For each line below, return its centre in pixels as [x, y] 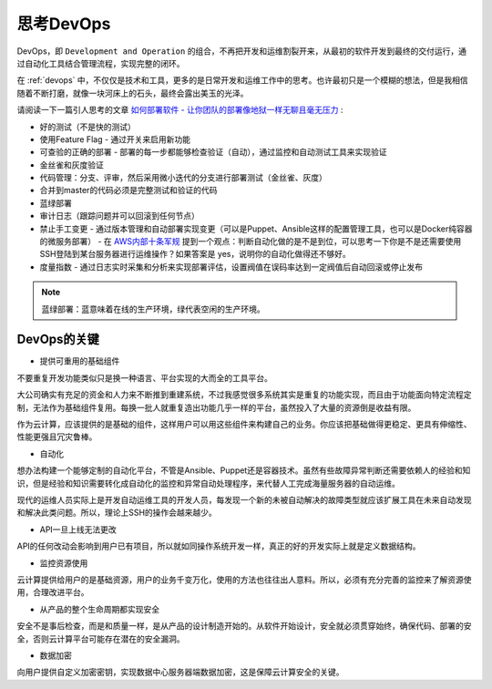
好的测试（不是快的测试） [87, 127]
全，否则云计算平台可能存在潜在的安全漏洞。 [101, 639]
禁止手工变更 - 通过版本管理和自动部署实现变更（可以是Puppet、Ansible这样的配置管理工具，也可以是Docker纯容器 [256, 229]
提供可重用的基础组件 [80, 361]
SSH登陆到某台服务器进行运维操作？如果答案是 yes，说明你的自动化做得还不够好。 [195, 254]
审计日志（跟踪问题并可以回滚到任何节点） [119, 216]
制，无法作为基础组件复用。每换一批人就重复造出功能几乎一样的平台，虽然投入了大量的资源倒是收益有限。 [216, 407]
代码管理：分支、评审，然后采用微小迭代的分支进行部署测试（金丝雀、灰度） [183, 178]
